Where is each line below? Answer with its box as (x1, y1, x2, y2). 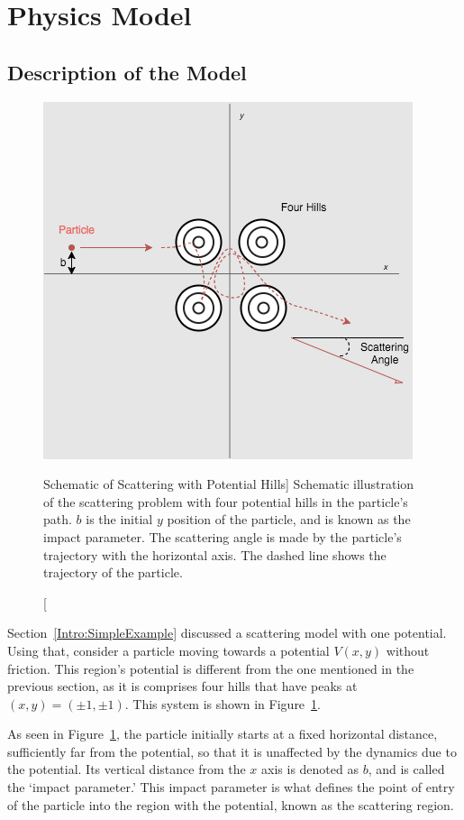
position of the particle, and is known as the (167, 510, 411, 529)
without (386, 640, 430, 659)
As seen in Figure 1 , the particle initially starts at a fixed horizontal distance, (7, 724, 438, 743)
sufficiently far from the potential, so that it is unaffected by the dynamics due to (7, 742, 457, 760)
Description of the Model (7, 58, 247, 86)
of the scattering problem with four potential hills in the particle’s (43, 492, 408, 511)
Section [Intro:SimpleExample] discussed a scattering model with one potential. (7, 623, 447, 642)
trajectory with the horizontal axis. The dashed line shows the (43, 545, 387, 564)
